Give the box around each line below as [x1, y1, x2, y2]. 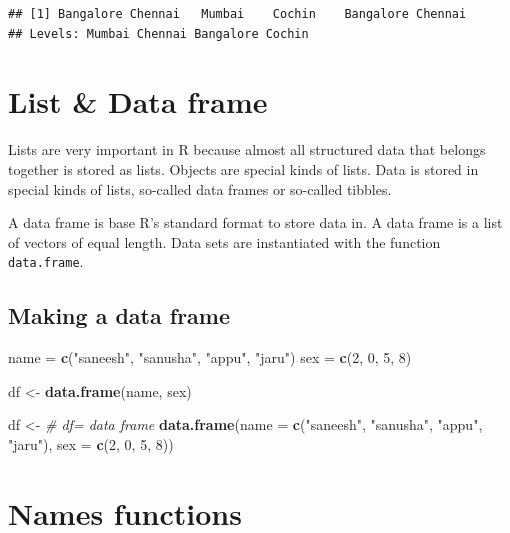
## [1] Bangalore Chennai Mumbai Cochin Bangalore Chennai [8, 7, 467, 21]
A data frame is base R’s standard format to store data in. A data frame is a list [8, 212, 503, 233]
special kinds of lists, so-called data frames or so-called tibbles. [8, 178, 392, 199]
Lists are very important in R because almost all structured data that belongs [8, 139, 486, 160]
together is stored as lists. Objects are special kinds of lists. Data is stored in [8, 158, 479, 179]
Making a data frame [8, 300, 231, 331]
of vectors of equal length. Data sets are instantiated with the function [8, 231, 441, 252]
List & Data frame [8, 81, 268, 122]
